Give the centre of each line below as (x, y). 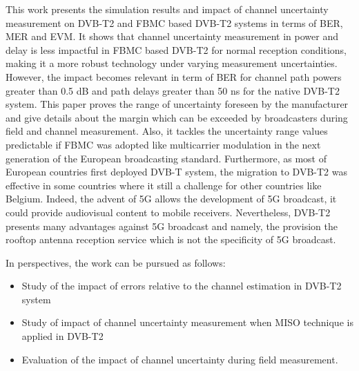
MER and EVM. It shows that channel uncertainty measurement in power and (172, 36)
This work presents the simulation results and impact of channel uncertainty (167, 9)
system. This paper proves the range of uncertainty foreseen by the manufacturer (177, 104)
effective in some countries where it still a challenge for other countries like (164, 185)
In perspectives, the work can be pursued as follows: (116, 262)
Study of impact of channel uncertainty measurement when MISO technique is (187, 322)
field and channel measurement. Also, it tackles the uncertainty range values (167, 131)
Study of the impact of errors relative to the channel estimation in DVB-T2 (182, 286)
